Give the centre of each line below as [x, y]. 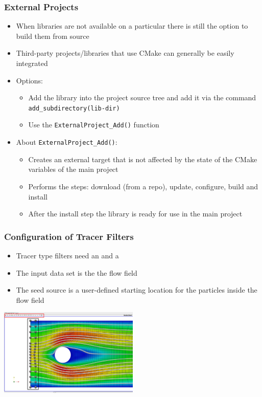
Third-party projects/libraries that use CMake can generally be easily [125, 53]
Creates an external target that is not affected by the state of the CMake [143, 159]
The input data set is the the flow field [77, 272]
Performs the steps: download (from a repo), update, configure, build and [143, 186]
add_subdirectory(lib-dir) [74, 108]
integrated [32, 63]
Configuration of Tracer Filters [69, 236]
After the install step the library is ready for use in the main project [135, 214]
